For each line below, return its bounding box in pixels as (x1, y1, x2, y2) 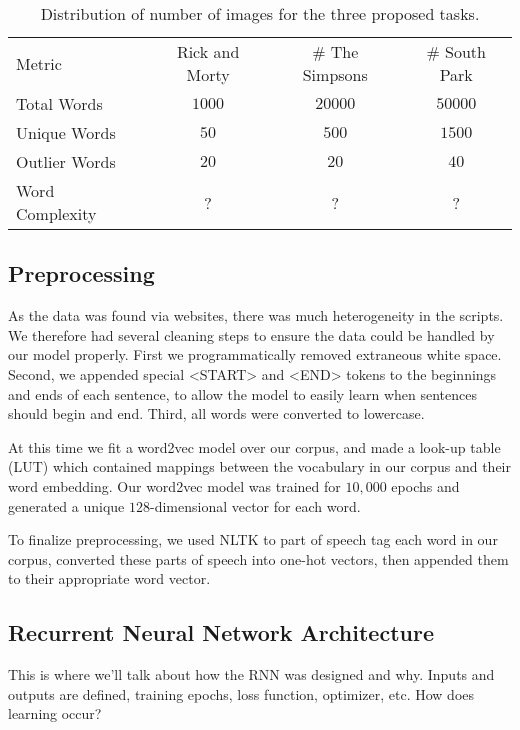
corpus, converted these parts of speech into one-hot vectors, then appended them (8, 548, 509, 569)
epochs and (391, 475, 460, 496)
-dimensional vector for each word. (150, 495, 361, 516)
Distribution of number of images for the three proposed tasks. (40, 2, 480, 25)
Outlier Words (16, 150, 116, 173)
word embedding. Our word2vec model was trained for (8, 475, 341, 496)
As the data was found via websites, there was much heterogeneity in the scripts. (8, 305, 504, 326)
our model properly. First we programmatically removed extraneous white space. (8, 344, 502, 365)
